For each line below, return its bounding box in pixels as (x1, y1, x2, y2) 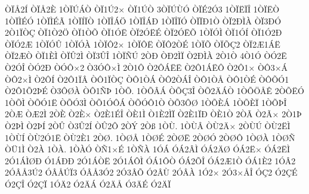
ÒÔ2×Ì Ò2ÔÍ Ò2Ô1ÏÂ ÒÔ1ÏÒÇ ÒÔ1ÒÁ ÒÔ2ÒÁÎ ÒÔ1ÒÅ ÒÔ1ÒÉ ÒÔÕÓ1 (5, 73, 289, 85)
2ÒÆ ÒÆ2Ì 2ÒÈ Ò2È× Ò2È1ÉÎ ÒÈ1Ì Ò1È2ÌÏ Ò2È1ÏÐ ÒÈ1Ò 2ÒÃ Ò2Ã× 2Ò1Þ (5, 108, 302, 120)
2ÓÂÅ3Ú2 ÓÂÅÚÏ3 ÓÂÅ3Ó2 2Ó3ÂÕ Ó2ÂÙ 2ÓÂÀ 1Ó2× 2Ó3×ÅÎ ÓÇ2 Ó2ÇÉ (5, 166, 298, 179)
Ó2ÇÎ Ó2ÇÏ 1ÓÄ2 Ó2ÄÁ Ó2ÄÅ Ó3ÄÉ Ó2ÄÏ (5, 177, 171, 190)
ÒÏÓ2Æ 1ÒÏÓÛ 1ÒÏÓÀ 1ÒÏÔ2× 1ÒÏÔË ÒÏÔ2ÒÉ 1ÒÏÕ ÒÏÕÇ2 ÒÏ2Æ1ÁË (5, 37, 280, 50)
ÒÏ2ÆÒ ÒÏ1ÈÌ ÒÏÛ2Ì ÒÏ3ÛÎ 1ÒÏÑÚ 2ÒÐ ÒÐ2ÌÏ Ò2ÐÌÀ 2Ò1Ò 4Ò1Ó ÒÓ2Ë (5, 49, 287, 62)
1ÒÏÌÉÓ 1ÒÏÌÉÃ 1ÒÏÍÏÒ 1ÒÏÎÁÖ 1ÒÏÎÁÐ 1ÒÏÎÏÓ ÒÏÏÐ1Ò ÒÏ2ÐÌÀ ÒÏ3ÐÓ (5, 14, 282, 27)
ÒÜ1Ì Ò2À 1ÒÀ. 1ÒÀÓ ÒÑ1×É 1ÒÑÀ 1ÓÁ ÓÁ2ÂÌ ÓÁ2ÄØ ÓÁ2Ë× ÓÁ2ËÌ (5, 143, 291, 155)
